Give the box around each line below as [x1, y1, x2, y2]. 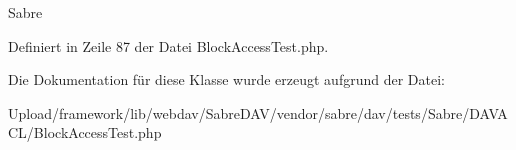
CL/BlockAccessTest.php [8, 122, 162, 143]
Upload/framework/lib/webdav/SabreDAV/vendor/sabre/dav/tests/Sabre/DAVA [8, 102, 508, 123]
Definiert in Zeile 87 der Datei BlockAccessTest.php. [8, 35, 329, 56]
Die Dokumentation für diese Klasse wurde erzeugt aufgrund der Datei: [8, 69, 445, 90]
